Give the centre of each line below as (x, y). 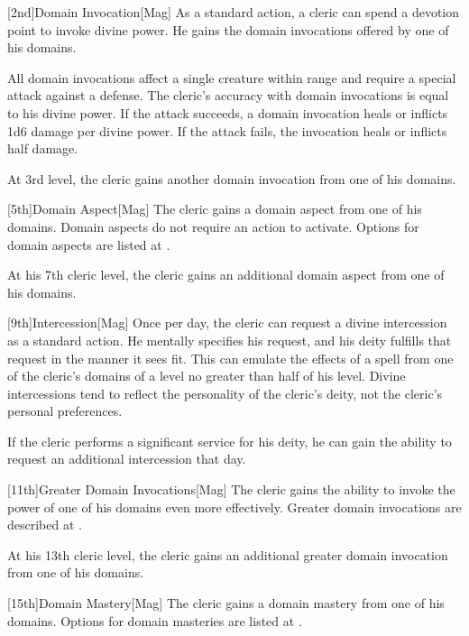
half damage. (43, 148)
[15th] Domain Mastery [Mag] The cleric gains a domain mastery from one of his (226, 603)
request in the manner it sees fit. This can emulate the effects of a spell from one (230, 358)
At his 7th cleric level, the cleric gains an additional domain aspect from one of (226, 275)
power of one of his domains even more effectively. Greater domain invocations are (234, 507)
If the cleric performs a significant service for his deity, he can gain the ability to (230, 441)
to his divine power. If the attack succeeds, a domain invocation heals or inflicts (228, 112)
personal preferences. (65, 411)
